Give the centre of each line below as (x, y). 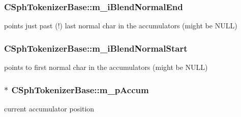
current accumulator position (49, 108)
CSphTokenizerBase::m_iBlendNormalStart (96, 48)
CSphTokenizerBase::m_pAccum (80, 89)
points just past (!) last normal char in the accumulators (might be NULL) (121, 26)
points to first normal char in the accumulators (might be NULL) (106, 67)
